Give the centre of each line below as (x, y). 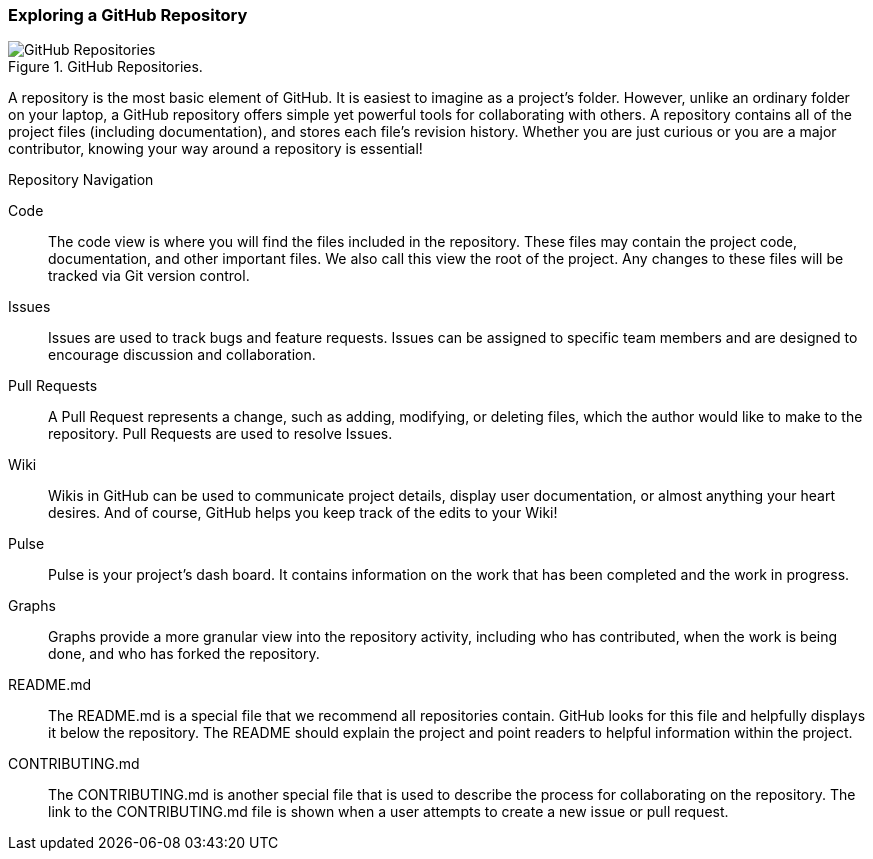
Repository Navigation (81, 180)
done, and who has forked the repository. (184, 654)
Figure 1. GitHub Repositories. (105, 67)
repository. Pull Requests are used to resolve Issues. (220, 434)
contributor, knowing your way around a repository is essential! (215, 149)
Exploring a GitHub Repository (128, 15)
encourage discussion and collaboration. (182, 355)
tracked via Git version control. (149, 276)
